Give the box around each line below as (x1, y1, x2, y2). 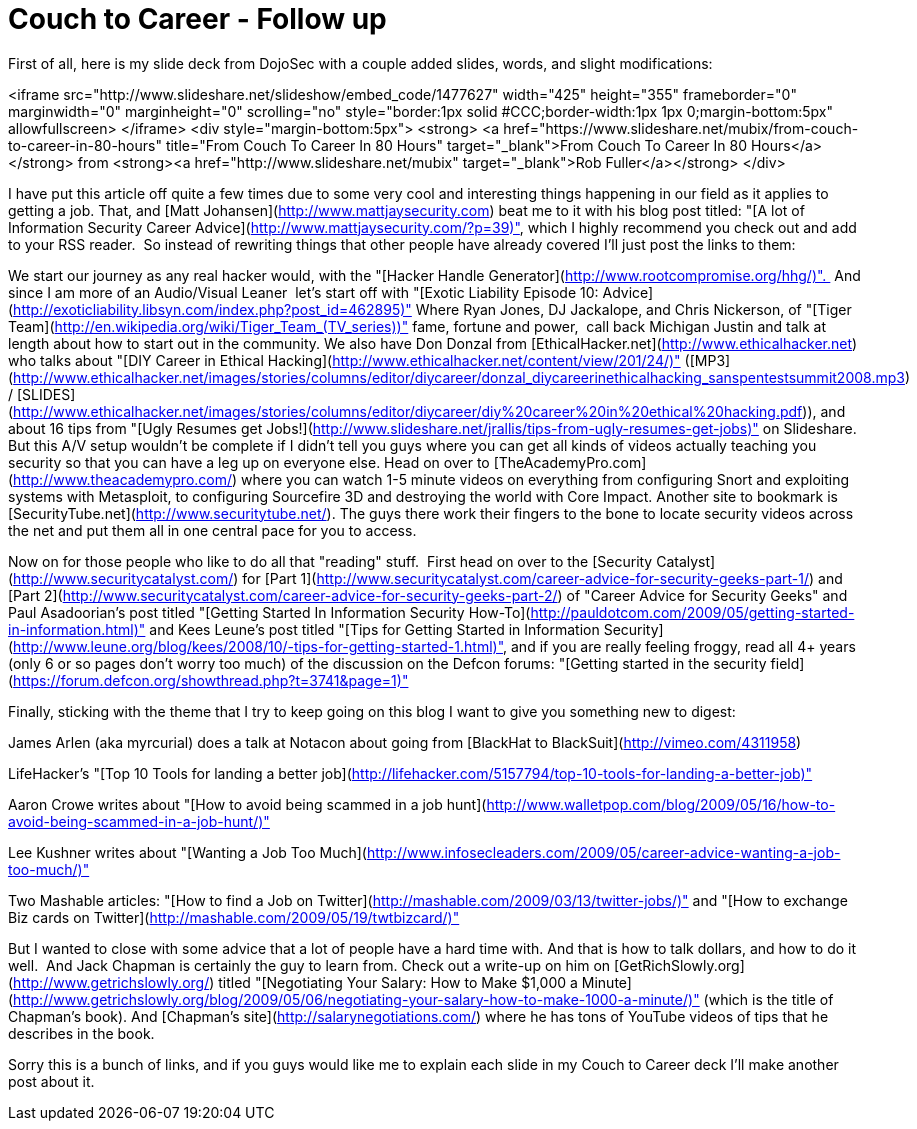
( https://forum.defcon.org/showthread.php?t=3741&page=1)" (8, 671, 409, 689)
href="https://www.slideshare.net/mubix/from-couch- (503, 119, 859, 137)
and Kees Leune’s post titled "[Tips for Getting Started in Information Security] (149, 620, 664, 638)
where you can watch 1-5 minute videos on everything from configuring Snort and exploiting (241, 470, 850, 488)
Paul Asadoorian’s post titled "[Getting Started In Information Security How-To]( (8, 603, 531, 621)
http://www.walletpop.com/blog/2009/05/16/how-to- (486, 795, 836, 813)
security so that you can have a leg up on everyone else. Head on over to (8, 453, 490, 471)
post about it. (8, 1072, 95, 1090)
